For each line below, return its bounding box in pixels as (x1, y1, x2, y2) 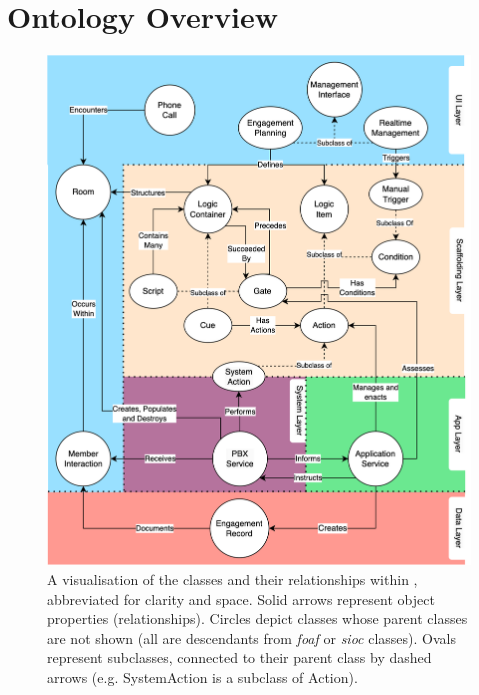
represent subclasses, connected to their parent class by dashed (47, 647, 432, 668)
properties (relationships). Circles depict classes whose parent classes (47, 608, 468, 629)
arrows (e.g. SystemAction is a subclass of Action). (47, 666, 358, 687)
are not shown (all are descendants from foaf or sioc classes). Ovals (47, 627, 456, 648)
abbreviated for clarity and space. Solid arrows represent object (47, 588, 435, 609)
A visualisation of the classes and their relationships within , (47, 568, 418, 589)
